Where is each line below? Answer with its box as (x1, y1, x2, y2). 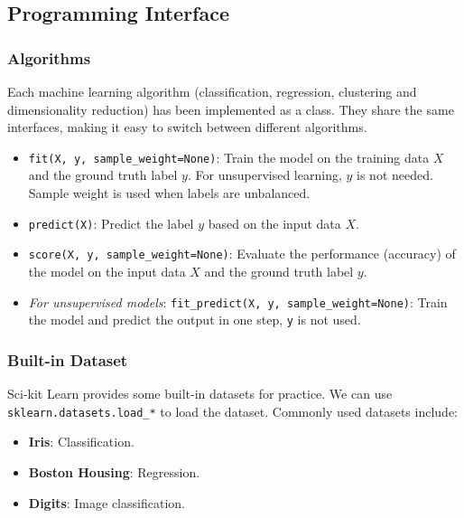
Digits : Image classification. (28, 493, 185, 512)
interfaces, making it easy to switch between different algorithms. (7, 118, 367, 137)
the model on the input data (28, 261, 186, 280)
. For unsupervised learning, (187, 165, 342, 184)
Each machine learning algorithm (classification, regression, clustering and (7, 82, 417, 100)
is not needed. (357, 165, 433, 184)
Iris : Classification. (28, 432, 135, 451)
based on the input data (208, 213, 341, 232)
